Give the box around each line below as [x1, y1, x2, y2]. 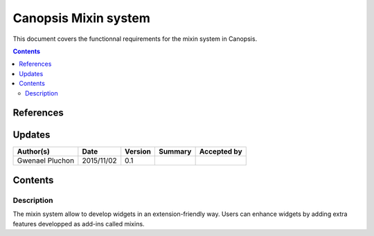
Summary [158, 147, 192, 156]
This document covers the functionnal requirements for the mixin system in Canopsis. [12, 35, 258, 43]
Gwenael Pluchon [17, 156, 75, 165]
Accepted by [199, 147, 242, 156]
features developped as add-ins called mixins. [12, 219, 145, 228]
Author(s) [17, 147, 50, 156]
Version [125, 147, 152, 156]
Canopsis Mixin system [12, 10, 150, 26]
